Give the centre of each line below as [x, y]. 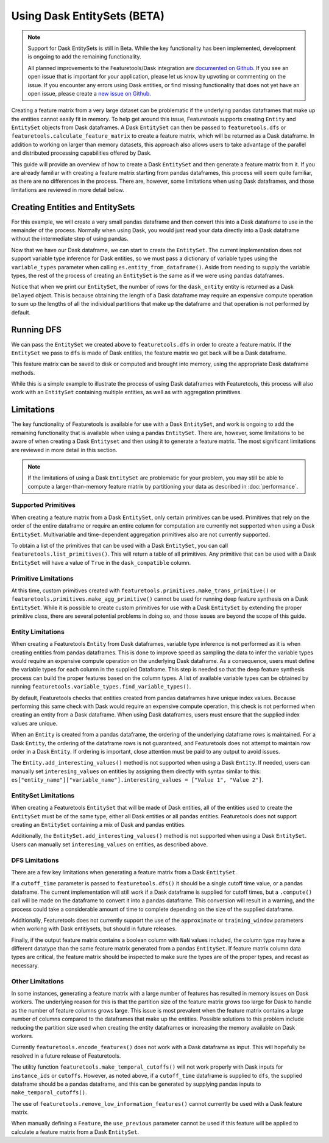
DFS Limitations [35, 860]
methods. [23, 372]
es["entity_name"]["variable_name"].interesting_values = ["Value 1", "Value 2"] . [137, 780]
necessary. [25, 965]
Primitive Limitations [43, 578]
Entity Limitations [38, 632]
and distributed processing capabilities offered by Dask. [82, 153]
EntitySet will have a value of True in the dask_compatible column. [101, 562]
